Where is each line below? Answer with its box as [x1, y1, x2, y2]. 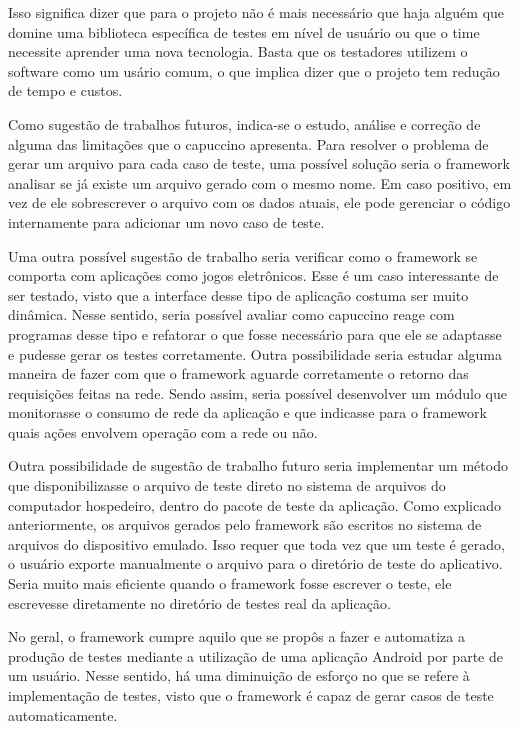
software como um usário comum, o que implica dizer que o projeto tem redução [8, 60, 500, 81]
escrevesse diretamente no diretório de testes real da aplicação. [8, 592, 391, 613]
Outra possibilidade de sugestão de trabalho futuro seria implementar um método [8, 455, 508, 476]
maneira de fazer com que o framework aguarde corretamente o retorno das [8, 363, 469, 384]
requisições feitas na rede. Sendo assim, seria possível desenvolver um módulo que [8, 382, 507, 403]
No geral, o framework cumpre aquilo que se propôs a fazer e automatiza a [8, 626, 465, 647]
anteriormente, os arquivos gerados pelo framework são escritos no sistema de [8, 514, 482, 535]
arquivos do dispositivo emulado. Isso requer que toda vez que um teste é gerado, [8, 533, 505, 554]
